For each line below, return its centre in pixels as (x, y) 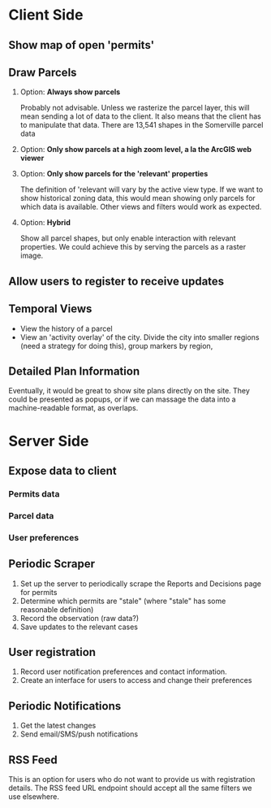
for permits (39, 592)
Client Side (46, 15)
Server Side (49, 441)
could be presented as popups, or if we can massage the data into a (123, 399)
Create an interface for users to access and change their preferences (136, 680)
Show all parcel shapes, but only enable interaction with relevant (128, 238)
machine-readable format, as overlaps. (73, 408)
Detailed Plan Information (74, 371)
